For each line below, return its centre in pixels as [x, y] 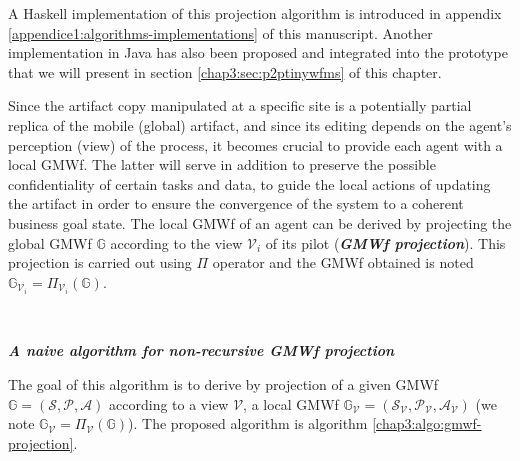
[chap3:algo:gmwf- [427, 423]
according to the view [176, 242]
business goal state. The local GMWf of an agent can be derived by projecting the [260, 222]
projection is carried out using [100, 262]
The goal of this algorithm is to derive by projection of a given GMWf [223, 384]
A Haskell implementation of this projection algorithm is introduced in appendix [255, 13]
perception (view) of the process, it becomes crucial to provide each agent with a [255, 144]
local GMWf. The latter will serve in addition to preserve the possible [222, 164]
